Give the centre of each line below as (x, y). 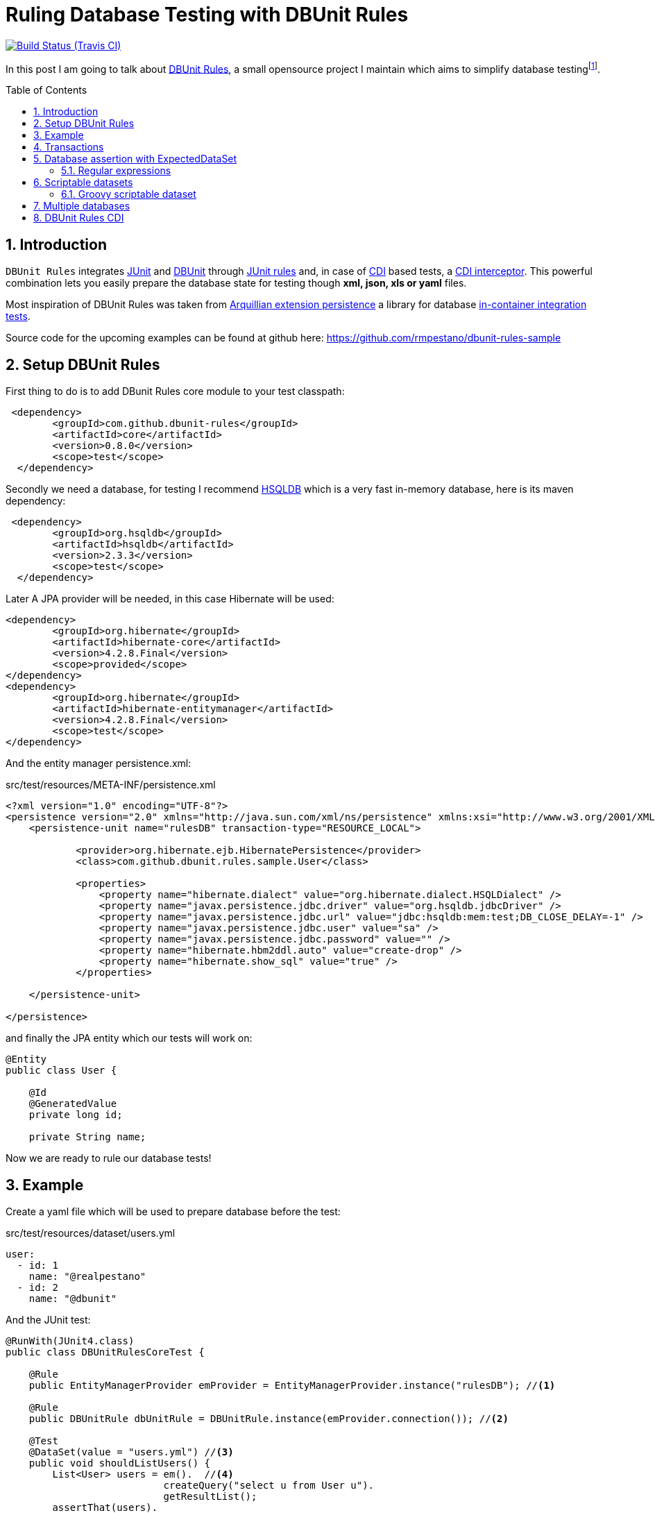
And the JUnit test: (48, 1319)
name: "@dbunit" (73, 1298)
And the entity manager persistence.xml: (99, 763)
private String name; (87, 1137)
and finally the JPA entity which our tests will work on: (129, 1038)
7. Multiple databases (82, 206)
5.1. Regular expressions (116, 171)
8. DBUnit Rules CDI (79, 218)
